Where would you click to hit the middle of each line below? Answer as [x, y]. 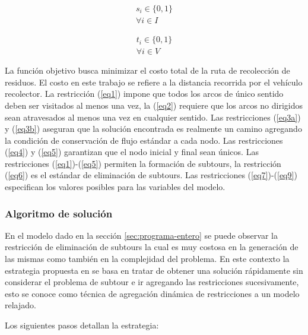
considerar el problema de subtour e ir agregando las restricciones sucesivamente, [152, 282]
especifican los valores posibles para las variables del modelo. [115, 187]
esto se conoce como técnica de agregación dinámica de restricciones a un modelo [152, 293]
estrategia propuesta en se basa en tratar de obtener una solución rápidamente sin [154, 270]
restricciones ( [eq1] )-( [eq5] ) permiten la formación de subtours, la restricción [143, 163]
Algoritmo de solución [59, 213]
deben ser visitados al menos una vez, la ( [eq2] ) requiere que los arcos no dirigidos [154, 105]
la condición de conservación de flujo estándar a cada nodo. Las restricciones [144, 140]
